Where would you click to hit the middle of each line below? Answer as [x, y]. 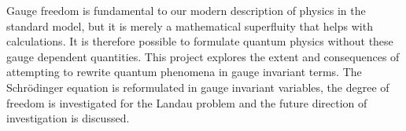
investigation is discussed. [68, 118]
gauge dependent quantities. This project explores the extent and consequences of [203, 56]
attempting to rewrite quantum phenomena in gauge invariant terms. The [184, 72]
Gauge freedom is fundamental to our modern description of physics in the [186, 10]
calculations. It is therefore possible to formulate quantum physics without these [200, 41]
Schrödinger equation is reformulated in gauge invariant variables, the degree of [198, 87]
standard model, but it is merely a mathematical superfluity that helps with [190, 25]
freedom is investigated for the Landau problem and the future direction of [187, 102]
